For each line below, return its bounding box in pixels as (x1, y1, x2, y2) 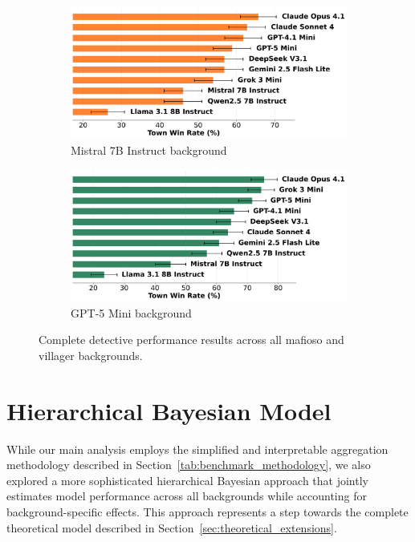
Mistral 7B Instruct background (71, 141, 227, 158)
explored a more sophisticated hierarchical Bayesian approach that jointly (6, 471, 368, 488)
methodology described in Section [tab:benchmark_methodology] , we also (6, 456, 371, 473)
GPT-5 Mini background (71, 304, 192, 321)
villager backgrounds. (39, 346, 143, 363)
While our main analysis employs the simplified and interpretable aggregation (6, 440, 389, 457)
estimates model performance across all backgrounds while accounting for (6, 487, 367, 504)
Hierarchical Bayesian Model (6, 394, 332, 427)
